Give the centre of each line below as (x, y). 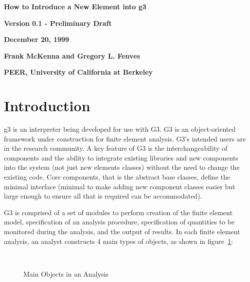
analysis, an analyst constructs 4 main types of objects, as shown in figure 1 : (118, 241)
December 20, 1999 (37, 39)
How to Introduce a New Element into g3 (75, 6)
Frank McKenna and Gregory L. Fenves (72, 55)
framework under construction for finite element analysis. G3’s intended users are (125, 138)
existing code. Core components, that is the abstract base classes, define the (117, 177)
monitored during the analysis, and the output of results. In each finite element (122, 232)
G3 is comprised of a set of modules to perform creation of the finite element (118, 212)
